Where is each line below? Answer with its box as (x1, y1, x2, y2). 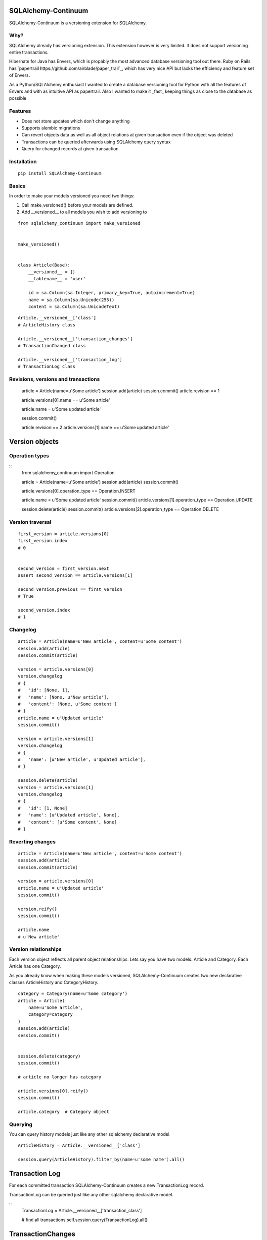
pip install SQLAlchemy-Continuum (18, 171, 101, 176)
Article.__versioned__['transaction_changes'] (18, 336, 133, 342)
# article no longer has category (18, 1074, 101, 1080)
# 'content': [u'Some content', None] (18, 819, 117, 825)
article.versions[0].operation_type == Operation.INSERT (21, 488, 135, 494)
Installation (9, 158, 37, 165)
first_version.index (18, 538, 68, 544)
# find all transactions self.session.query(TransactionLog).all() (21, 1217, 148, 1223)
